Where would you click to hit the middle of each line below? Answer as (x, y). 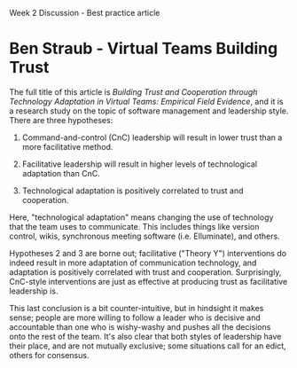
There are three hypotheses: (61, 120)
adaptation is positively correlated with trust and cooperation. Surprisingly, (145, 272)
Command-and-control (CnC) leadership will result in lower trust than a (152, 137)
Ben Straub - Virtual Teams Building (144, 49)
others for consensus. (49, 355)
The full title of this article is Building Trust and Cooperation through (133, 91)
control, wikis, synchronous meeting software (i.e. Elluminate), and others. (145, 236)
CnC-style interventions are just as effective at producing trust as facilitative (148, 281)
